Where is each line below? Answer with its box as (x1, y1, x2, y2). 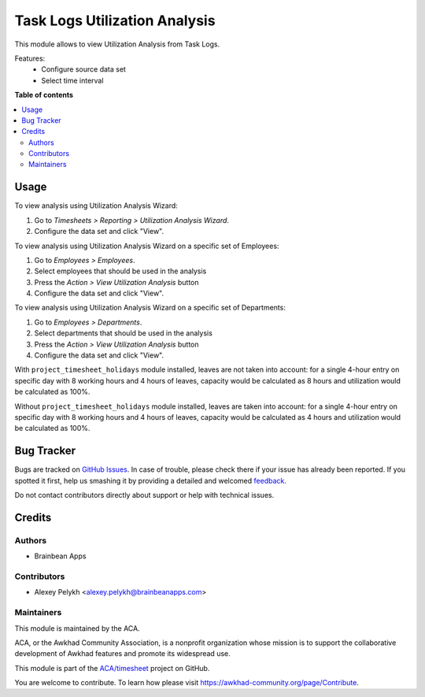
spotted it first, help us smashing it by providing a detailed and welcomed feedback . (14, 476, 287, 485)
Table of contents (14, 91, 74, 100)
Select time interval (41, 76, 104, 85)
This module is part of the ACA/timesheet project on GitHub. (14, 663, 210, 673)
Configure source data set (41, 65, 126, 74)
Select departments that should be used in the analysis (34, 328, 213, 338)
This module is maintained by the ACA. (14, 623, 141, 633)
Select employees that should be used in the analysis (34, 266, 207, 276)
